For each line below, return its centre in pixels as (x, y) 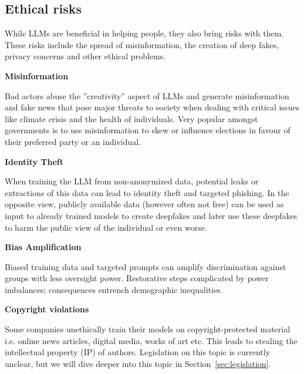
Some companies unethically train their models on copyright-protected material (148, 329)
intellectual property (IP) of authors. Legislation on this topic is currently (138, 352)
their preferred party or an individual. (73, 141)
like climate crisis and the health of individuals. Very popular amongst (131, 118)
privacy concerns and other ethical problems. (85, 56)
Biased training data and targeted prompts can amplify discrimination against (146, 266)
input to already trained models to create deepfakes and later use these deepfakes (151, 215)
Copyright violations (47, 309)
